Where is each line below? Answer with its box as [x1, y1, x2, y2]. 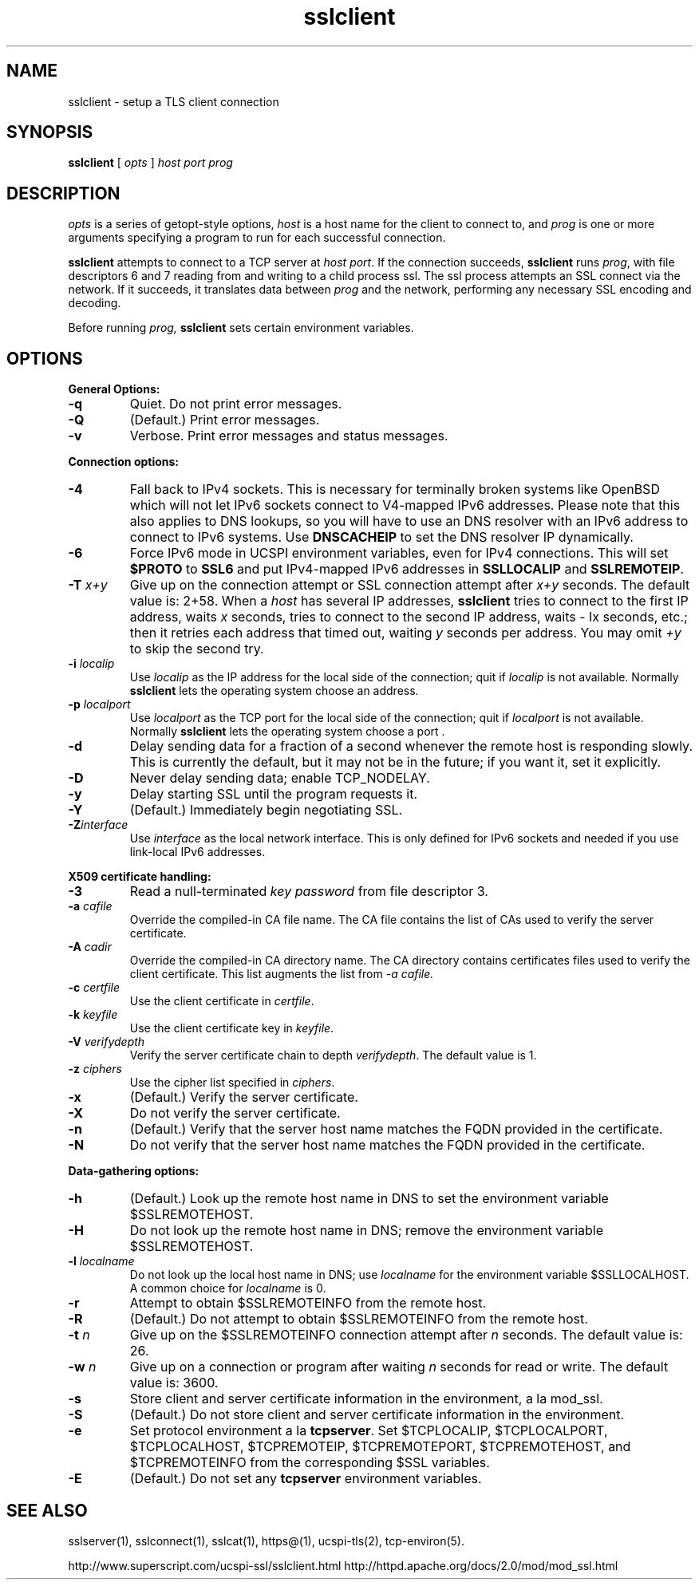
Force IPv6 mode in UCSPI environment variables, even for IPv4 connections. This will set [129, 545, 669, 562]
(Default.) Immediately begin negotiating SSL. [129, 802, 403, 819]
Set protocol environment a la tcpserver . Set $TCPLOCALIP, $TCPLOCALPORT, [129, 1422, 608, 1439]
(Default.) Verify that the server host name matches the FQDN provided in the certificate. [129, 1121, 663, 1138]
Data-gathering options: [68, 1164, 199, 1178]
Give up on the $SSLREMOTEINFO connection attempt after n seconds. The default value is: [129, 1327, 683, 1343]
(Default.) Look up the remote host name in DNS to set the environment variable [129, 1190, 609, 1207]
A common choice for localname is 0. [129, 1281, 326, 1296]
